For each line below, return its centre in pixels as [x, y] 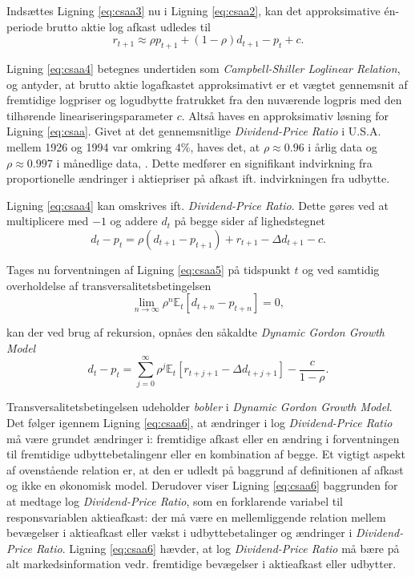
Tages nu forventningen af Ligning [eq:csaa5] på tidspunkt [149, 269]
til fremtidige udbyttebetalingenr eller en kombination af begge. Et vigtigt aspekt [206, 454]
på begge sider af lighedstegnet [250, 221]
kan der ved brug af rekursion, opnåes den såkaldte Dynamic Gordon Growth [196, 332]
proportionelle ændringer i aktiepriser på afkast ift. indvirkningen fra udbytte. [198, 178]
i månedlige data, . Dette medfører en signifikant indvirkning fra [214, 162]
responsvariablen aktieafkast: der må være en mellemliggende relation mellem [196, 516]
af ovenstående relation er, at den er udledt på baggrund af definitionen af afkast [205, 469]
